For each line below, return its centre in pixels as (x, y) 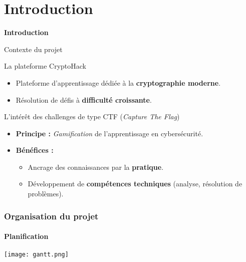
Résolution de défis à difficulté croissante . (84, 99)
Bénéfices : (35, 150)
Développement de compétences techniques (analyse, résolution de (135, 184)
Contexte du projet (33, 49)
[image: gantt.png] (36, 255)
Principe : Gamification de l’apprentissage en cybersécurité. (109, 133)
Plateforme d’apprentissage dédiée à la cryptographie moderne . (118, 82)
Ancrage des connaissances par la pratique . (96, 167)
